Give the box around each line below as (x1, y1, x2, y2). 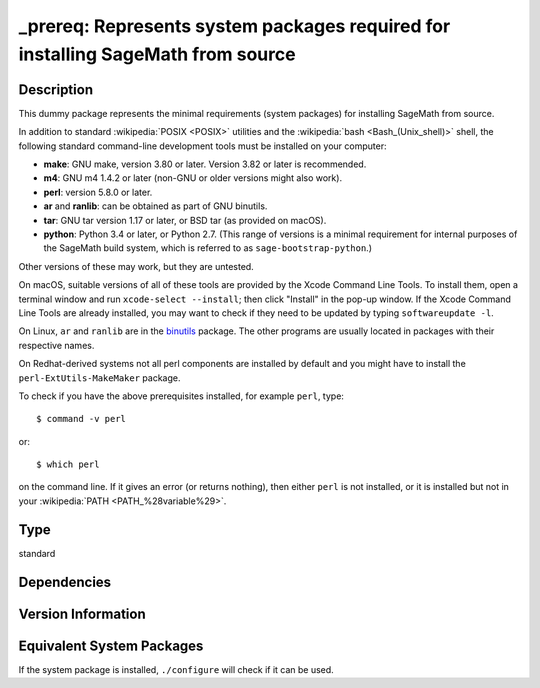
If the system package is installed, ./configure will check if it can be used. (18, 663, 334, 675)
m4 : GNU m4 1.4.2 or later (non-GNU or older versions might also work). (43, 172, 343, 184)
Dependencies (18, 573, 112, 590)
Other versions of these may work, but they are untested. (18, 260, 254, 272)
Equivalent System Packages (18, 637, 204, 654)
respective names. (18, 339, 95, 351)
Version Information (18, 605, 146, 622)
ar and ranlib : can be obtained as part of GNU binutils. (43, 200, 268, 212)
